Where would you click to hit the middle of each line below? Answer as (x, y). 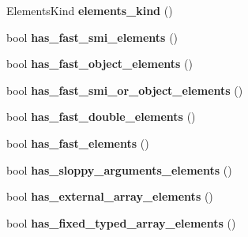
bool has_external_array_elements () (110, 196)
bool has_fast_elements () (78, 143)
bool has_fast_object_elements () (100, 64)
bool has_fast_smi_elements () (92, 37)
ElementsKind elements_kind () (90, 10)
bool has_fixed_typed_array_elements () (121, 222)
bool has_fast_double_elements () (101, 117)
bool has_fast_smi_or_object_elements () (125, 90)
